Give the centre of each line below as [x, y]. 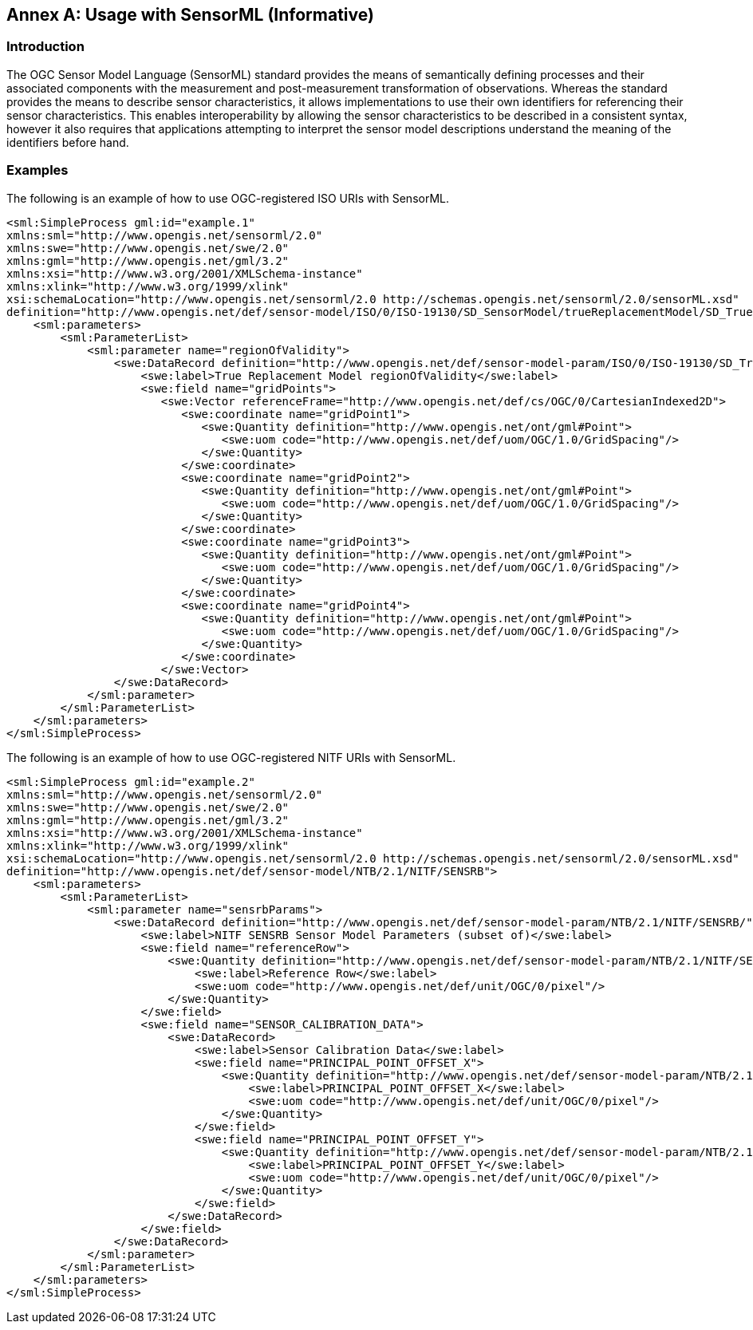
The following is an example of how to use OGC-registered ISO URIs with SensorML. [228, 198]
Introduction [45, 47]
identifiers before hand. [68, 142]
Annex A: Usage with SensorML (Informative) [190, 15]
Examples [37, 170]
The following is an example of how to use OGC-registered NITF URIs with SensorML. [231, 757]
